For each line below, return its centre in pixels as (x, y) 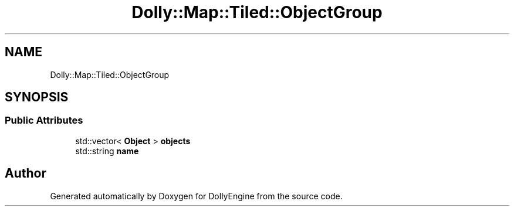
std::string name (107, 151)
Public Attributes (44, 120)
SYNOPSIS (37, 97)
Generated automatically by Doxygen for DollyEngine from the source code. (196, 196)
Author (26, 173)
